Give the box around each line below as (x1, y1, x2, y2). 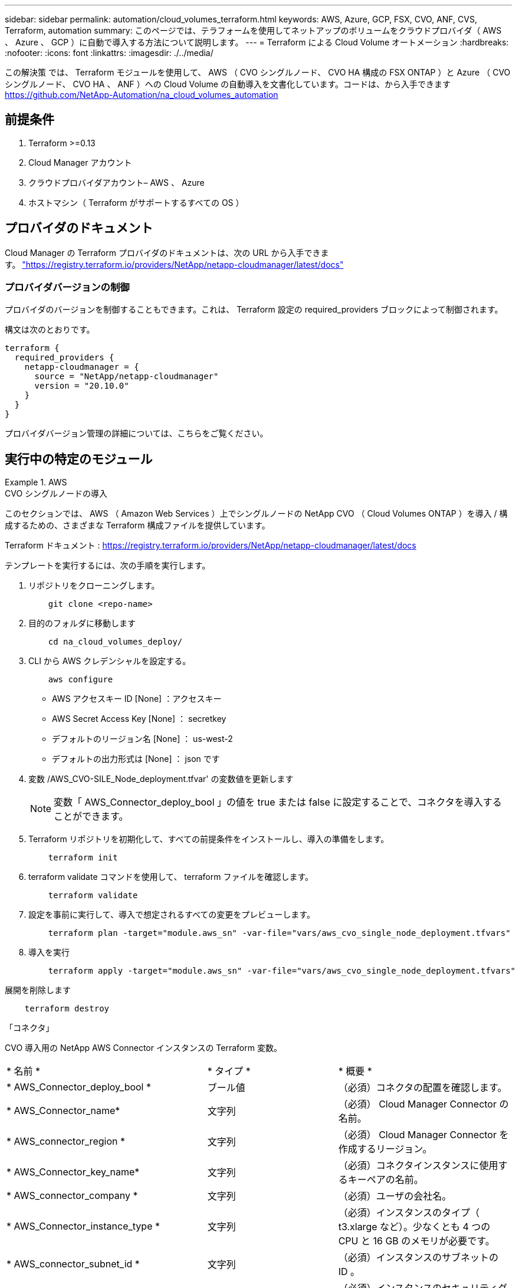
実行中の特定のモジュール (5, 451, 153, 466)
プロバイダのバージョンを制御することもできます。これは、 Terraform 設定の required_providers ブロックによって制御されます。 (5, 304, 503, 315)
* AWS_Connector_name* (6, 1105, 120, 1117)
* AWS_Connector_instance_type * (6, 1220, 160, 1233)
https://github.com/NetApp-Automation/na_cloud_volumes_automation (5, 90, 278, 100)
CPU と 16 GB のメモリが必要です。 (338, 1235, 495, 1247)
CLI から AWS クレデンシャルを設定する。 (28, 656, 191, 666)
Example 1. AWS (5, 477, 67, 488)
